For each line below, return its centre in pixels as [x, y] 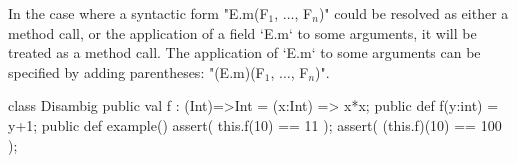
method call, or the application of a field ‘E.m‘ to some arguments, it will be [242, 32]
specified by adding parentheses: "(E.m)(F [136, 71]
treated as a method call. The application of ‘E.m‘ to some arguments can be [244, 52]
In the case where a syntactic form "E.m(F [138, 13]
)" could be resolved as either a [413, 13]
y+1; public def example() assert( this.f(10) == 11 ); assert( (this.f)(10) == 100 [255, 124]
